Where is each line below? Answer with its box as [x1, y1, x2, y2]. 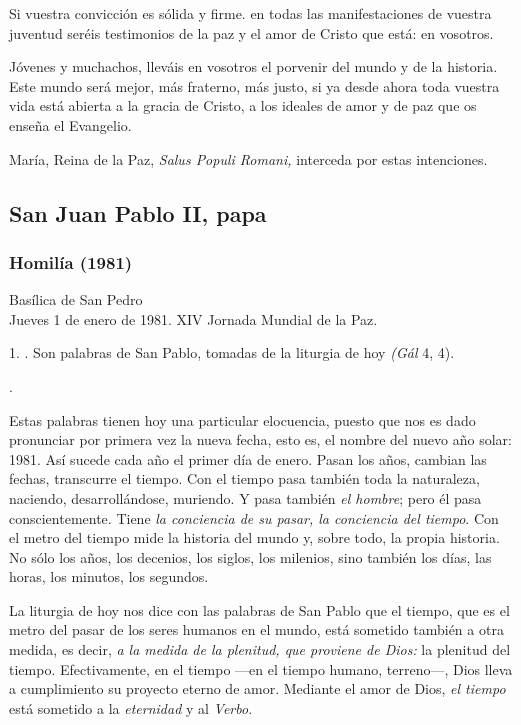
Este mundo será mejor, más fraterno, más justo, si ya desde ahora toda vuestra [9, 75, 500, 96]
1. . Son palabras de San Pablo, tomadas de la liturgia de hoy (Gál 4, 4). [9, 342, 455, 363]
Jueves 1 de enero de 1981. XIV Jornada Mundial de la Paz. [9, 308, 378, 329]
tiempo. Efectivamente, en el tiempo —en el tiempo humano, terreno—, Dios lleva [9, 658, 513, 679]
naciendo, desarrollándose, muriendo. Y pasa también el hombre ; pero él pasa [9, 487, 482, 508]
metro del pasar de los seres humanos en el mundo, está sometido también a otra [9, 619, 504, 640]
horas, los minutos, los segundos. [9, 566, 209, 587]
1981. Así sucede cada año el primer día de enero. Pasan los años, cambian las [9, 448, 487, 469]
